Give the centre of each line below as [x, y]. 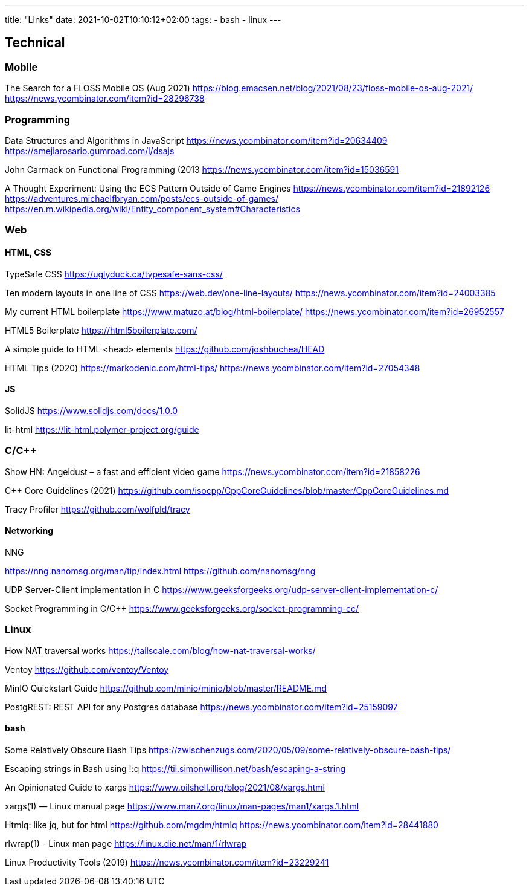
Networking [29, 531]
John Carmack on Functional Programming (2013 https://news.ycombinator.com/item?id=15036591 [202, 169]
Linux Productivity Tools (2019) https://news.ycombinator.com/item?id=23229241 [167, 862]
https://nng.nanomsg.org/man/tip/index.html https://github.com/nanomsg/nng [160, 571]
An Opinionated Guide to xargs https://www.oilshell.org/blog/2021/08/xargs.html [165, 787]
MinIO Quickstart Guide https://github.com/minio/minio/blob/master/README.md [166, 688]
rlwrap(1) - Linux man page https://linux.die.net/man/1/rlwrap [126, 843]
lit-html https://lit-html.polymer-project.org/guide [102, 429]
